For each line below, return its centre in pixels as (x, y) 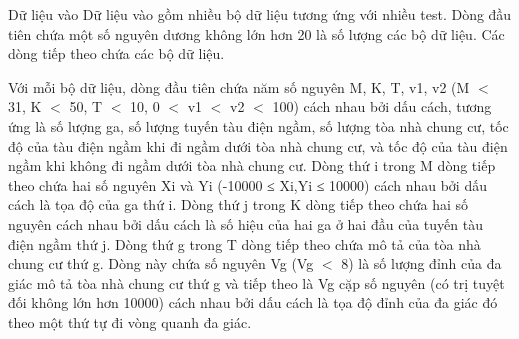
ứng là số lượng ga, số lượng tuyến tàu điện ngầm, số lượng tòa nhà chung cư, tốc (258, 125)
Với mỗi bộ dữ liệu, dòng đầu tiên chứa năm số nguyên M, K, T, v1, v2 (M (239, 86)
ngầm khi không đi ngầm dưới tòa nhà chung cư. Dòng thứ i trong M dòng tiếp (252, 165)
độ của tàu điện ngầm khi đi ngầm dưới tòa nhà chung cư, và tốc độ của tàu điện (258, 145)
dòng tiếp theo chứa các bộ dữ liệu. (116, 53)
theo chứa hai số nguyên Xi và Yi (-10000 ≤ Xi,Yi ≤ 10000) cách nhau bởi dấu (247, 184)
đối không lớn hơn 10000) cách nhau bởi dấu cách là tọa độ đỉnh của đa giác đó (253, 302)
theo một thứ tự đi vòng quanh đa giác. (130, 321)
